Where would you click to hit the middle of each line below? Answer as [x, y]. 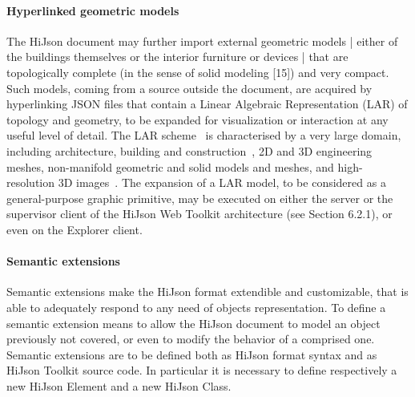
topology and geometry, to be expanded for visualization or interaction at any [197, 119]
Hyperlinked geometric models [93, 10]
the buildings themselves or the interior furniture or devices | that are [177, 57]
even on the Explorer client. [75, 229]
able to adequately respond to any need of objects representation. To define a [196, 307]
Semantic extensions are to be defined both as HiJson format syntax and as [192, 354]
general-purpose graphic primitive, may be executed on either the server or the [200, 198]
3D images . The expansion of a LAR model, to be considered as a [222, 182]
